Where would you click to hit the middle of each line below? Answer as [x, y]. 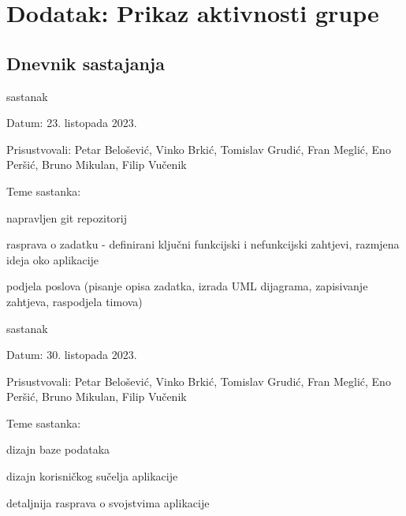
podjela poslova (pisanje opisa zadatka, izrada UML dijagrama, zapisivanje [187, 286]
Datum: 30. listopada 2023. [72, 355]
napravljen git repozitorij [67, 217]
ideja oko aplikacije [53, 259]
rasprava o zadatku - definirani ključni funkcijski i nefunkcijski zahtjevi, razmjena [203, 244]
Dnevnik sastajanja [86, 63]
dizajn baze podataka [58, 449]
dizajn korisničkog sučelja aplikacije [92, 476]
